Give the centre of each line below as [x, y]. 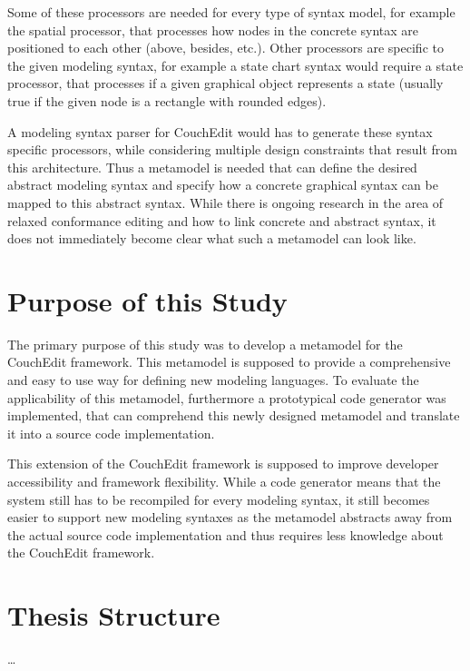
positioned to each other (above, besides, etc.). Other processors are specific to [225, 48]
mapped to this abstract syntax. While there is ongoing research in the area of [225, 202]
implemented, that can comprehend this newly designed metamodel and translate [234, 415]
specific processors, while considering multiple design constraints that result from [232, 149]
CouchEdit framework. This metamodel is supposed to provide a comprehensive [229, 362]
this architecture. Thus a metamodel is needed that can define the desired [212, 167]
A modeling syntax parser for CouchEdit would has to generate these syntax [220, 131]
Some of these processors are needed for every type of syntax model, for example [231, 12]
